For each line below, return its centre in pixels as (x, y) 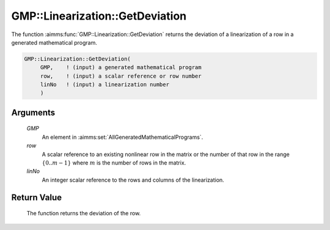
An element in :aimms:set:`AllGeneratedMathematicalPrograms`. (123, 137)
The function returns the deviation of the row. (84, 213)
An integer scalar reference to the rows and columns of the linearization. (133, 180)
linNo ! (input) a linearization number (105, 85)
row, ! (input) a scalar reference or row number (121, 76)
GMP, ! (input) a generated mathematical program (121, 68)
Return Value (37, 197)
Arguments (33, 112)
